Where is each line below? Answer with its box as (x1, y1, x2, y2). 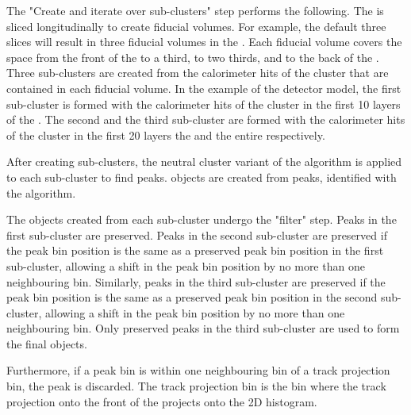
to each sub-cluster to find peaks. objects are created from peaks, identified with (6, 168, 397, 185)
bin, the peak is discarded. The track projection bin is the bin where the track (6, 378, 386, 394)
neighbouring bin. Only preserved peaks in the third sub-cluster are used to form (6, 320, 400, 336)
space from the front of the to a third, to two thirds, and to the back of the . (6, 48, 379, 65)
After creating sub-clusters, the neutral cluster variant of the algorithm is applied (6, 153, 402, 170)
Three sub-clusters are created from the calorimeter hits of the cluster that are (6, 64, 389, 81)
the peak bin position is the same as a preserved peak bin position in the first (6, 242, 384, 259)
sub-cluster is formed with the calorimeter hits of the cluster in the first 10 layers (6, 95, 401, 112)
